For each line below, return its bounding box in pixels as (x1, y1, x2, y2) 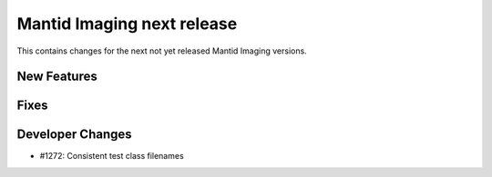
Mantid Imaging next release (16, 14, 238, 34)
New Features (16, 69, 97, 84)
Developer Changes (16, 127, 132, 143)
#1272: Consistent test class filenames (39, 151, 184, 162)
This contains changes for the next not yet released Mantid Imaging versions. (16, 45, 307, 56)
